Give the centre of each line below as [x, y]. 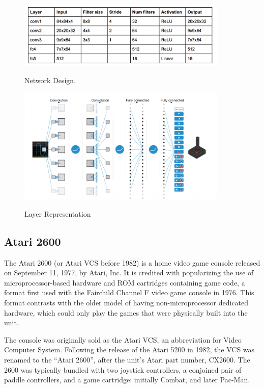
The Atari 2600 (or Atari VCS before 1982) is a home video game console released [132, 262]
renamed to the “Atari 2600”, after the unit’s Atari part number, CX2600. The [127, 360]
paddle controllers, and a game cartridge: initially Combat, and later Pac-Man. [127, 380]
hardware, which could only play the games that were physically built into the [126, 312]
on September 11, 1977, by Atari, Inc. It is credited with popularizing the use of [129, 273]
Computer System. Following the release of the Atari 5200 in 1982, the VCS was [129, 350]
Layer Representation [58, 213]
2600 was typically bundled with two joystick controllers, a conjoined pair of [123, 369]
